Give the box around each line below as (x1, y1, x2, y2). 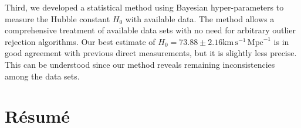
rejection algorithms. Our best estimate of (5, 35, 155, 47)
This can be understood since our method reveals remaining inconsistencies (5, 58, 275, 70)
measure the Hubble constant (5, 12, 110, 25)
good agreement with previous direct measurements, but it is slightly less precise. (5, 47, 297, 59)
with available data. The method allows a (125, 12, 275, 25)
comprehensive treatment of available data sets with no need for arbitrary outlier (5, 24, 296, 36)
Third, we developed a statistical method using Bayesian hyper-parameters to (5, 1, 284, 13)
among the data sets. (5, 70, 80, 82)
